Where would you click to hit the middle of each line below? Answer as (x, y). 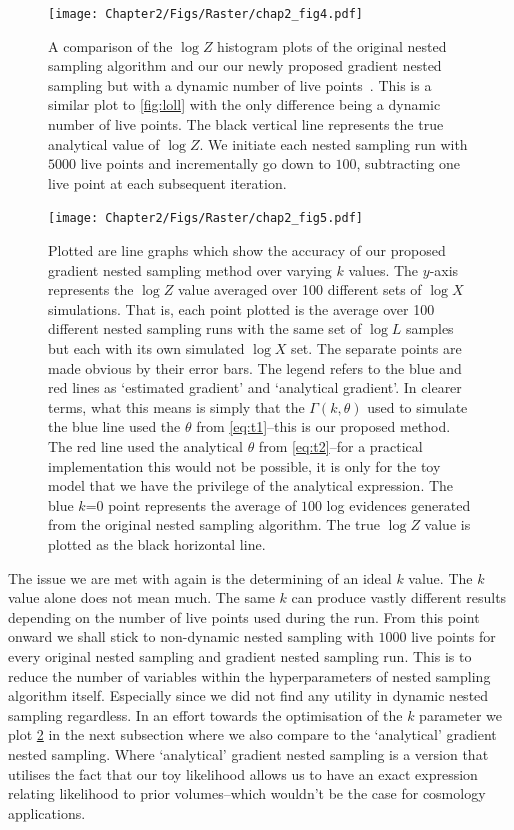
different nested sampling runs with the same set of (205, 328)
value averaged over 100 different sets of (299, 289)
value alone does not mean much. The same (141, 597)
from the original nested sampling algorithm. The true (214, 524)
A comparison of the (110, 45)
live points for (453, 636)
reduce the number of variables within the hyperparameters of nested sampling (249, 675)
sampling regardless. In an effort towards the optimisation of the (205, 714)
